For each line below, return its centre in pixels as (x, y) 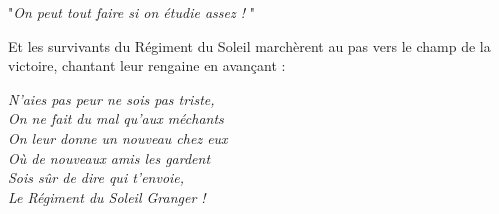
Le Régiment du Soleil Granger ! (107, 196)
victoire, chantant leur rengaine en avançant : (147, 65)
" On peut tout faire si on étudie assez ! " (131, 12)
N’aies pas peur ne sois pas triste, (111, 98)
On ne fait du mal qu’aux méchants (116, 118)
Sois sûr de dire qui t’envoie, (96, 177)
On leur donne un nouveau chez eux (118, 137)
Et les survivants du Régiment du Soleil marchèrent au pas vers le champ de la (249, 45)
